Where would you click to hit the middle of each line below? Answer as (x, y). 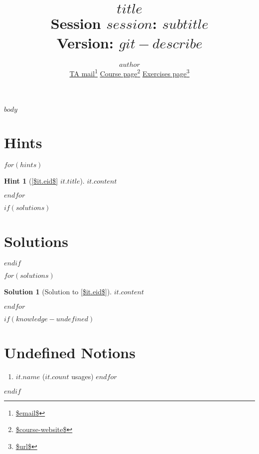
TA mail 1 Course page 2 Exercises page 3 (129, 73)
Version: (85, 43)
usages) (82, 376)
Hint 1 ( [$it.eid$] (31, 180)
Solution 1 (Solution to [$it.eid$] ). (58, 292)
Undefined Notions (70, 352)
